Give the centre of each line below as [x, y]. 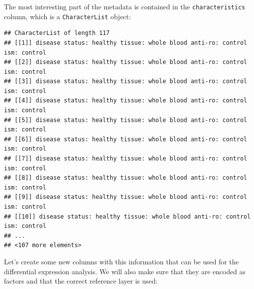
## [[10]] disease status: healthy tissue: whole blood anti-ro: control [127, 216]
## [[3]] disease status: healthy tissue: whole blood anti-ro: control [126, 81]
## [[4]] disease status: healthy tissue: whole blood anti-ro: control [126, 101]
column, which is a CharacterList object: [67, 16]
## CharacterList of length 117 [57, 33]
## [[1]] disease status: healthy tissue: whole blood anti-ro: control [126, 43]
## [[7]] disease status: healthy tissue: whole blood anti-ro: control [126, 159]
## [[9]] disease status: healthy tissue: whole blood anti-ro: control [126, 197]
